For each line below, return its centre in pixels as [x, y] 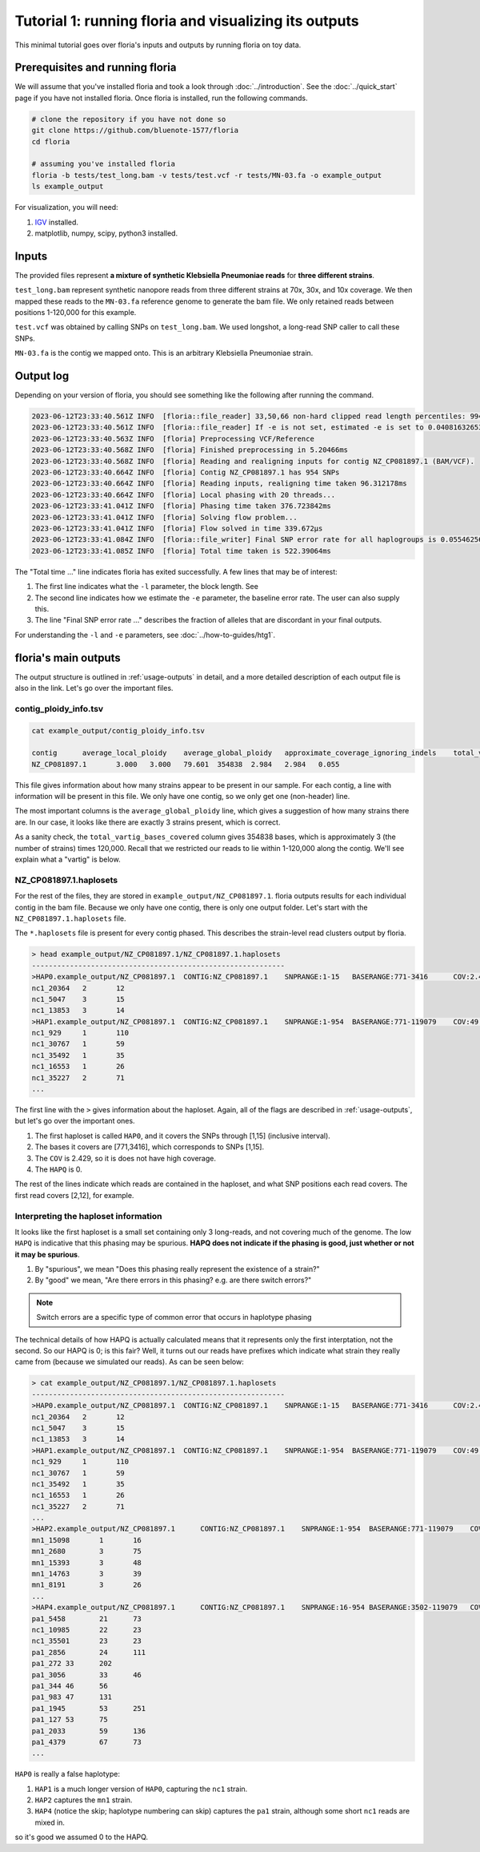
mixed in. [50, 1822]
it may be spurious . [47, 1254]
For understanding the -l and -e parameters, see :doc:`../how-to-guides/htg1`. [145, 635]
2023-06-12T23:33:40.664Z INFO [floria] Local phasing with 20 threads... [184, 494]
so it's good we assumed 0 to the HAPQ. [81, 1837]
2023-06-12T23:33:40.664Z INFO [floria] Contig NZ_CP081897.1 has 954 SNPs [186, 472]
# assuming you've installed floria [104, 164]
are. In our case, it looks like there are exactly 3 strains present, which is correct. [148, 822]
